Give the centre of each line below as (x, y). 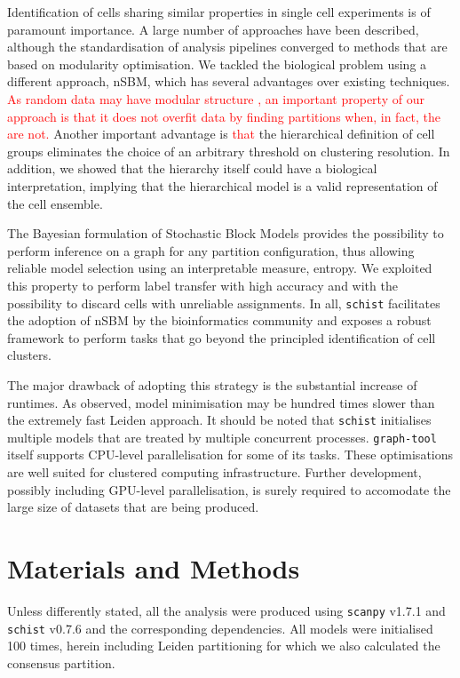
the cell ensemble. (55, 203)
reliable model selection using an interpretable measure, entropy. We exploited (220, 268)
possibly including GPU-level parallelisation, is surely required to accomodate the (229, 489)
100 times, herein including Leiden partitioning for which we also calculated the (224, 646)
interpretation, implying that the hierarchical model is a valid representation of (222, 185)
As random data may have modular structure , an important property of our (216, 98)
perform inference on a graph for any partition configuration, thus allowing (211, 250)
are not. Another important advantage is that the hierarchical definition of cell (221, 134)
